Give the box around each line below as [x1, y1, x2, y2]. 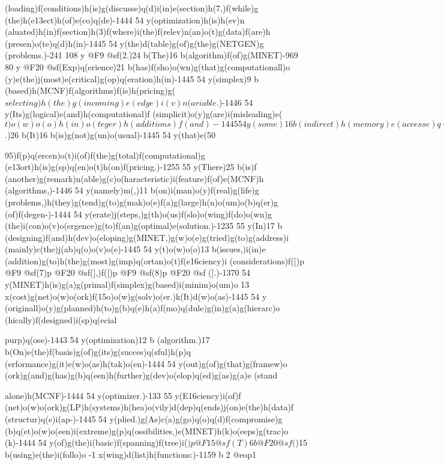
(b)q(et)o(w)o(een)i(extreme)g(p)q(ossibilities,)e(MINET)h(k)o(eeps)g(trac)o [5, 424, 289, 437]
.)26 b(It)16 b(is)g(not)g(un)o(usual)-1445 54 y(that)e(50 [5, 128, 215, 141]
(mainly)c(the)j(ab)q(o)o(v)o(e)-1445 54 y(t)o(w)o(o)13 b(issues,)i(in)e [5, 243, 266, 255]
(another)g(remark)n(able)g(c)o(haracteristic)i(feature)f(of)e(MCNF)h [5, 172, 264, 184]
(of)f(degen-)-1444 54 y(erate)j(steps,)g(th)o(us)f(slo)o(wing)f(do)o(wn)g [5, 207, 272, 220]
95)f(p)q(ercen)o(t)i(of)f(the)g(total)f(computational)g [5, 148, 205, 161]
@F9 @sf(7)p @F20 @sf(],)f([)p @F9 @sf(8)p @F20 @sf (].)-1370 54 [5, 266, 251, 279]
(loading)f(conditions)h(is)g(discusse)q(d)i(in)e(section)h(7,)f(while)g [5, 2, 259, 14]
